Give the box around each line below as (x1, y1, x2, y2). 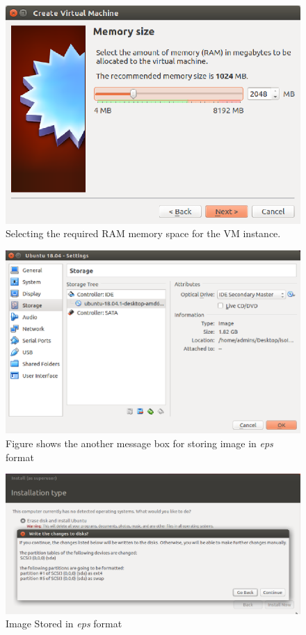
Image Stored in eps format (6, 616, 122, 631)
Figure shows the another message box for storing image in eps (6, 436, 273, 451)
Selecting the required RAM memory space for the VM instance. (6, 226, 281, 241)
